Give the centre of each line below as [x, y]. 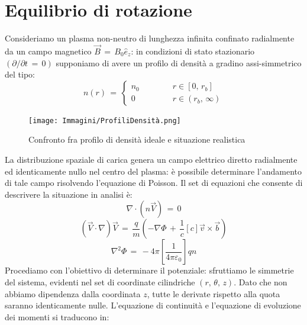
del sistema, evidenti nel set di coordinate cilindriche [100, 281]
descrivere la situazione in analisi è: [69, 194]
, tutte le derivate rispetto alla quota [214, 293]
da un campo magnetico [48, 51]
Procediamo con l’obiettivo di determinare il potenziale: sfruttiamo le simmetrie [149, 270]
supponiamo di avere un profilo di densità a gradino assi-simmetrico [179, 62]
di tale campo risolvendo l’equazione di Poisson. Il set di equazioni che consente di [154, 183]
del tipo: [20, 74]
